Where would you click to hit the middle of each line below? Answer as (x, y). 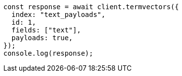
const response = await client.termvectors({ (91, 7)
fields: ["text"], (46, 30)
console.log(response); (48, 53)
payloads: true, (42, 38)
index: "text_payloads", (58, 15)
